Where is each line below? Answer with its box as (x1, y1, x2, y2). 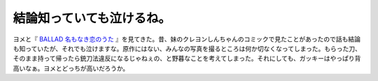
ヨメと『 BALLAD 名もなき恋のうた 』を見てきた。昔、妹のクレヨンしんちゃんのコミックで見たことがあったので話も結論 (13, 35, 360, 43)
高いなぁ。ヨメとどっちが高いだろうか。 (13, 64, 129, 73)
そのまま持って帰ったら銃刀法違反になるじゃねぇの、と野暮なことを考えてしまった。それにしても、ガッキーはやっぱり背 (13, 54, 361, 63)
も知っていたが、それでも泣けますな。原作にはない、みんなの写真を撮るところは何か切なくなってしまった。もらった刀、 (13, 44, 362, 52)
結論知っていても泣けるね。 (13, 10, 171, 26)
